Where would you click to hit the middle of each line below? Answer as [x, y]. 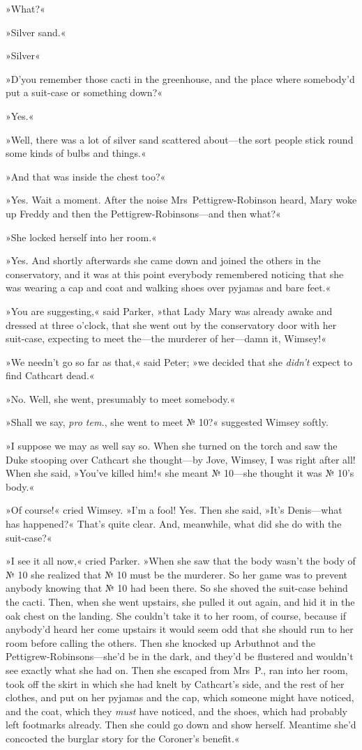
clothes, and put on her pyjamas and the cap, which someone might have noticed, [180, 697]
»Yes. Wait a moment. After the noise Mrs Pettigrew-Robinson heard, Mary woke [181, 200]
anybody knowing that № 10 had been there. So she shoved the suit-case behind [177, 588]
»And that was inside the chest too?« [86, 176]
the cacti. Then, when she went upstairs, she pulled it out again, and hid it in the [180, 602]
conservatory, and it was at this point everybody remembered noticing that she [175, 274]
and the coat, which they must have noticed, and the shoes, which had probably [177, 711]
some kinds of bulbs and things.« [76, 153]
